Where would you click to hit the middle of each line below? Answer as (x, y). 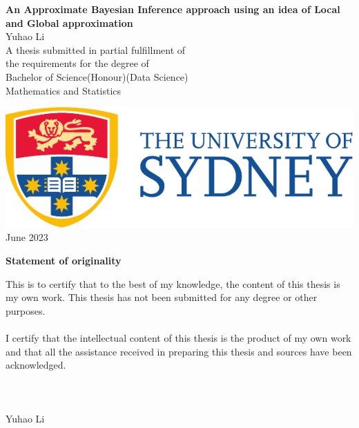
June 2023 (27, 237)
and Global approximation (69, 22)
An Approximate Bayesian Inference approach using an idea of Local (173, 9)
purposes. (26, 310)
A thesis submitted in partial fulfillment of (96, 49)
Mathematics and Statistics (64, 90)
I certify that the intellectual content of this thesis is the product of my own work (178, 337)
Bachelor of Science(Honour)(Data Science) (97, 76)
